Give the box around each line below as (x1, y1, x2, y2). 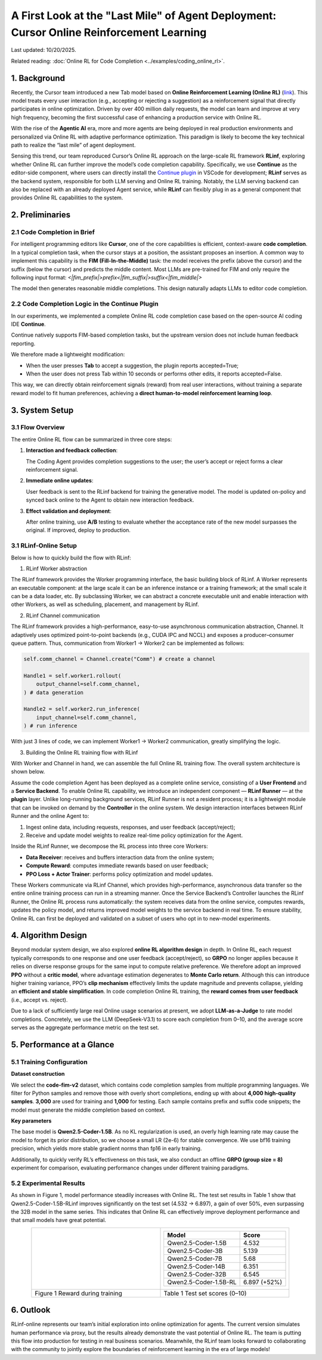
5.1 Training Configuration (11, 1057, 88, 1066)
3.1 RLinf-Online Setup (11, 541, 77, 550)
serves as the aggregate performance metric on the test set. (11, 1024, 159, 1031)
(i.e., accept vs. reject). (11, 996, 68, 1003)
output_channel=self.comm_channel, (36, 681, 140, 688)
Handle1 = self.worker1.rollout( (23, 672, 122, 679)
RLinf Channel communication (26, 612, 100, 619)
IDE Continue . (11, 320, 46, 328)
